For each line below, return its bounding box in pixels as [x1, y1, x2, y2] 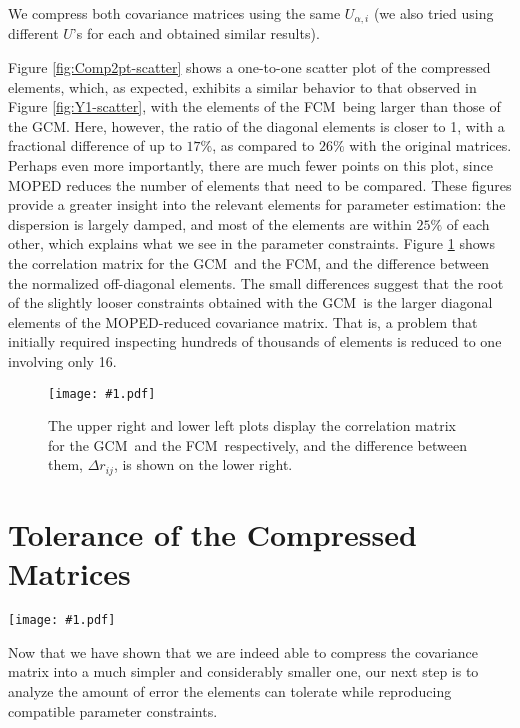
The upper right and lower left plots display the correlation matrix [48, 415, 456, 436]
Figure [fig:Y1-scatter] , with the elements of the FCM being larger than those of [8, 96, 501, 117]
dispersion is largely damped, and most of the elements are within [8, 213, 412, 234]
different [8, 23, 59, 44]
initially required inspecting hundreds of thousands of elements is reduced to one [8, 331, 502, 352]
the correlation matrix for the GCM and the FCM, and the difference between [8, 252, 490, 273]
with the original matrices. [349, 135, 512, 156]
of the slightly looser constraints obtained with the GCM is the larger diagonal [8, 292, 493, 313]
